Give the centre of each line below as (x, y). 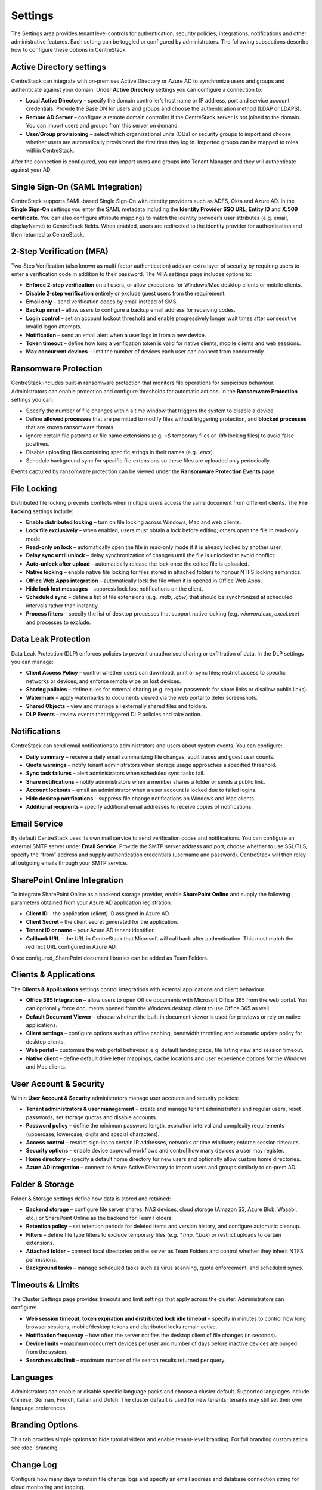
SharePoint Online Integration (67, 880)
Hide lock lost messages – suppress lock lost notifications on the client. (114, 589)
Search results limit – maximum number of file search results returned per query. (126, 1360)
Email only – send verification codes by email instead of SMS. (102, 302)
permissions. (42, 1259)
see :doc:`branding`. (36, 1448)
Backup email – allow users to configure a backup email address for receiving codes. (131, 310)
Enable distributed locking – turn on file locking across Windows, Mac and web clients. (134, 522)
